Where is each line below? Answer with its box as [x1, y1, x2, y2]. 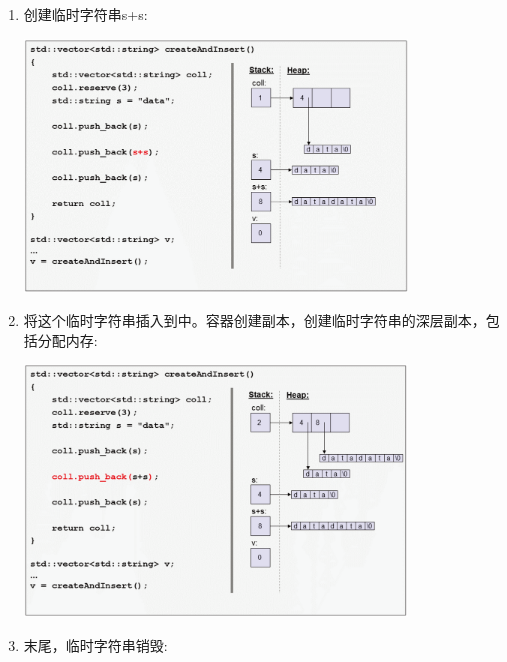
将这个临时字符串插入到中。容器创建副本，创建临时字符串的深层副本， [23, 310, 486, 331]
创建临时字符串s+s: [23, 4, 148, 24]
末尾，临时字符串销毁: [23, 634, 168, 655]
